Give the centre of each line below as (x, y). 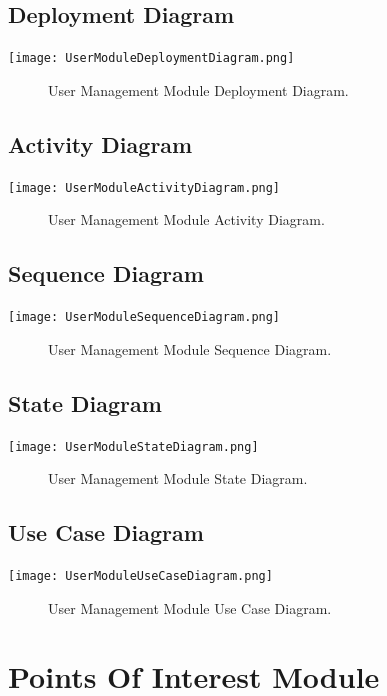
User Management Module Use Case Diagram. (190, 607)
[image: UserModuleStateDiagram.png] (133, 446)
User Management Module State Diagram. (178, 478)
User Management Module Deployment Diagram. (198, 89)
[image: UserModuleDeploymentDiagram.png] (151, 58)
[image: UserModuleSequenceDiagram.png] (144, 317)
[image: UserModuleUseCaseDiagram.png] (140, 576)
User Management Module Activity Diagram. (186, 219)
